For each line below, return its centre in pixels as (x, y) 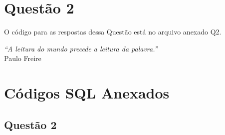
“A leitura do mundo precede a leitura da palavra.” (81, 48)
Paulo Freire (23, 58)
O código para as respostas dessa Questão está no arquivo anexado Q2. (113, 32)
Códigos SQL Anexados (87, 93)
